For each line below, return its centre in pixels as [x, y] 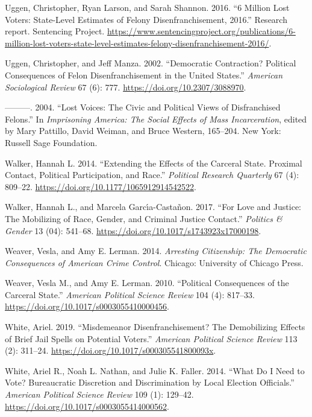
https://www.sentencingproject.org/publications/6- [201, 31]
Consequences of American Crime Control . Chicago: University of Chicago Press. [154, 262]
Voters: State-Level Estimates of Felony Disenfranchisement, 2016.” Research [146, 19]
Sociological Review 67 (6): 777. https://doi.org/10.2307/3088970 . [126, 87]
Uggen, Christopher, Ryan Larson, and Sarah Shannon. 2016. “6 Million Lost [147, 7]
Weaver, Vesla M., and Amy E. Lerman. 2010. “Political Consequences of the [147, 283]
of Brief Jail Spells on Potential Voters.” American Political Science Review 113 [151, 338]
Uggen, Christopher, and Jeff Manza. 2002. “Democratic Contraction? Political [151, 63]
